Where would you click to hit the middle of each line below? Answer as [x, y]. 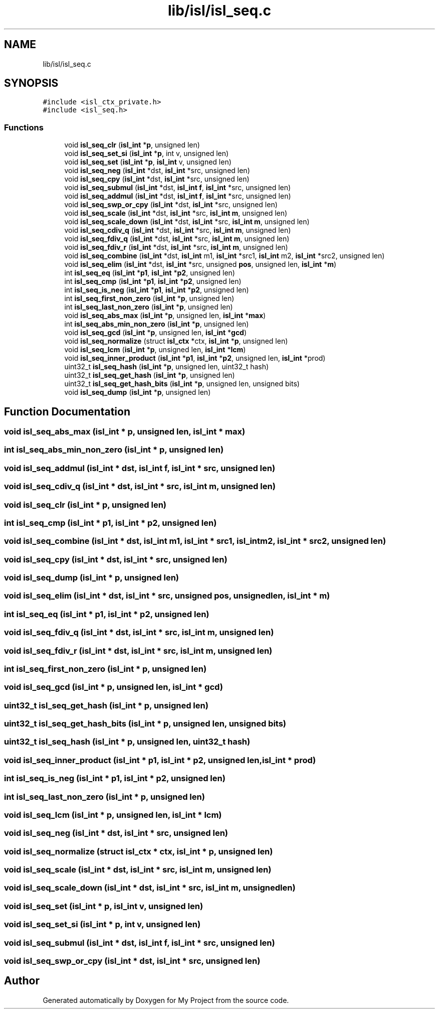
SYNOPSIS [31, 83]
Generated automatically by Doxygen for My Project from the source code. [166, 1000]
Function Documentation [67, 411]
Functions [24, 127]
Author [22, 981]
